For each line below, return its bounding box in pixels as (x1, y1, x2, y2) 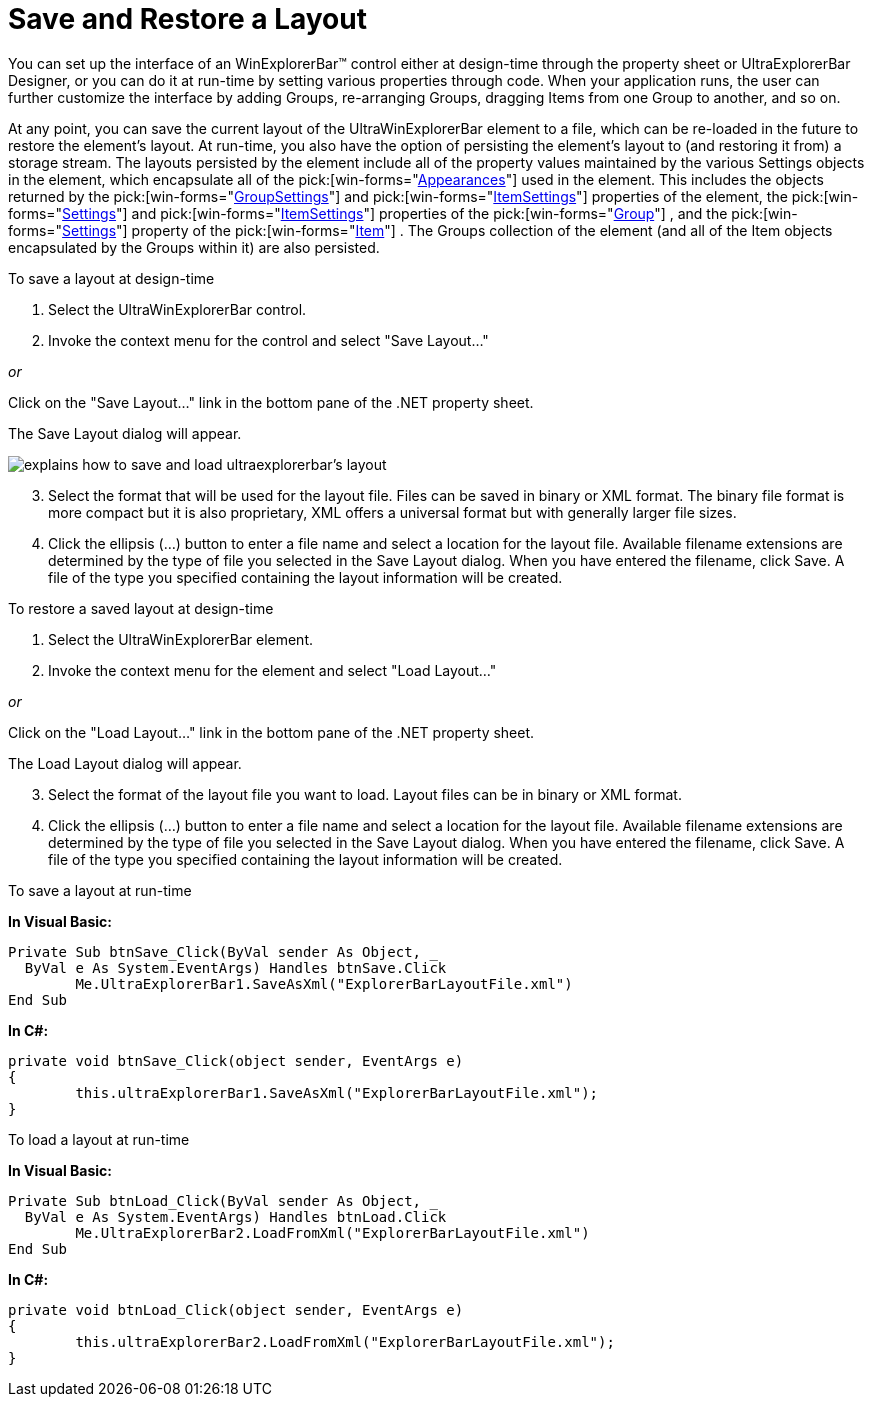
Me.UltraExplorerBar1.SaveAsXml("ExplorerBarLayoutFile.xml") (75, 975, 573, 992)
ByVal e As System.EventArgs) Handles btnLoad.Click (24, 1208, 447, 1225)
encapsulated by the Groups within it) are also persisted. (8, 238, 380, 256)
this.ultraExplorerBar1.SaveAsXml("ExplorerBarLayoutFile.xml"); (75, 1084, 599, 1101)
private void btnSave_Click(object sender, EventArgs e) (8, 1052, 464, 1069)
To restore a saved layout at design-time (8, 599, 274, 617)
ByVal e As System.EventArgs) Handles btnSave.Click (24, 959, 447, 976)
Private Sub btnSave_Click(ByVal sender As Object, (8, 943, 422, 960)
